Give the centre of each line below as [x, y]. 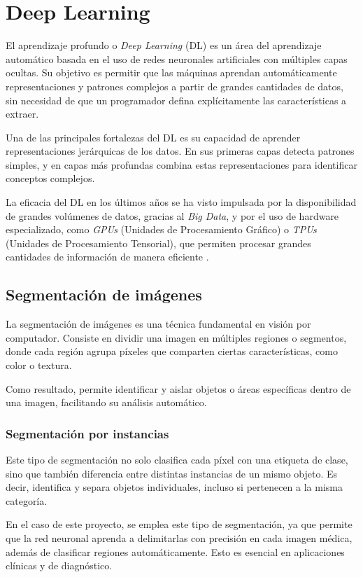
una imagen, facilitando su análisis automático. [106, 402]
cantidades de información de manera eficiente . [107, 257]
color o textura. [39, 365]
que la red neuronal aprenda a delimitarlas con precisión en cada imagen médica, [179, 537]
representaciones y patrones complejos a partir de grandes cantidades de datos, [175, 86]
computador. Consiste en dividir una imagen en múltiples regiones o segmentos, [176, 337]
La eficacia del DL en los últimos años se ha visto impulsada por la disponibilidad [181, 202]
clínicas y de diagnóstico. [59, 565]
